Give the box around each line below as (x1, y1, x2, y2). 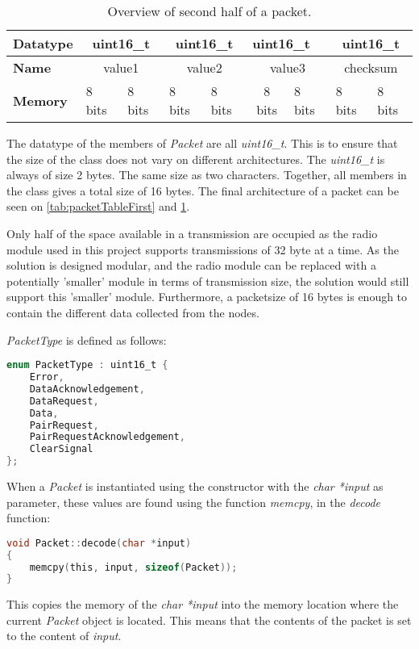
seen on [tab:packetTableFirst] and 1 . (6, 198, 190, 215)
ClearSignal (29, 443, 93, 455)
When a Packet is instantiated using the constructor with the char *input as (6, 478, 384, 494)
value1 (103, 58, 139, 77)
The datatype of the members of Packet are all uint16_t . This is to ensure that (6, 135, 398, 151)
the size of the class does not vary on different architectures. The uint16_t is (6, 150, 385, 167)
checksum (344, 58, 398, 77)
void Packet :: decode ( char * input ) (6, 537, 192, 549)
